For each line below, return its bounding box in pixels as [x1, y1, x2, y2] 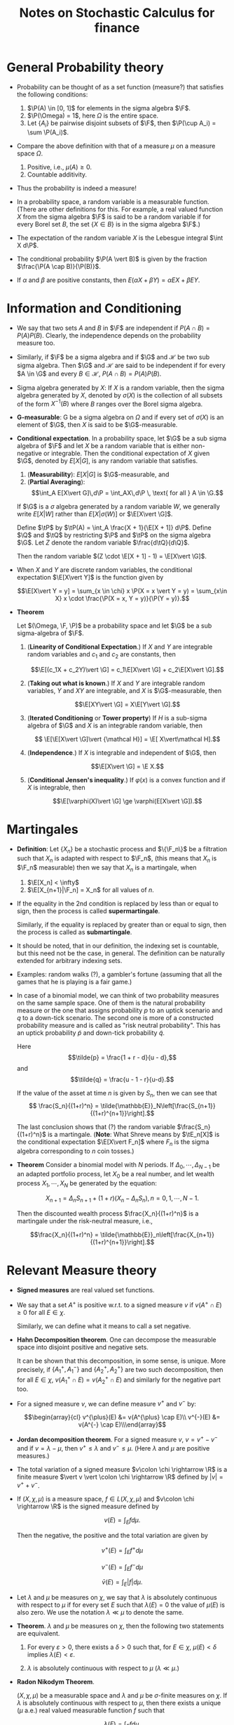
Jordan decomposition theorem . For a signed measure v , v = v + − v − [16, 1434, 218, 1444]
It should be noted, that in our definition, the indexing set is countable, [16, 941, 219, 950]
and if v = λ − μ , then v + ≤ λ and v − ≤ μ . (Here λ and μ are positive [16, 1443, 210, 1452]
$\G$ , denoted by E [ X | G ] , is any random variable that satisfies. [16, 457, 198, 465]
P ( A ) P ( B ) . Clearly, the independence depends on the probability [16, 331, 201, 339]
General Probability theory [6, 60, 164, 75]
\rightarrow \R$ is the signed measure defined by [16, 1502, 159, 1510]
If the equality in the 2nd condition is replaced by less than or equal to [16, 899, 219, 908]
